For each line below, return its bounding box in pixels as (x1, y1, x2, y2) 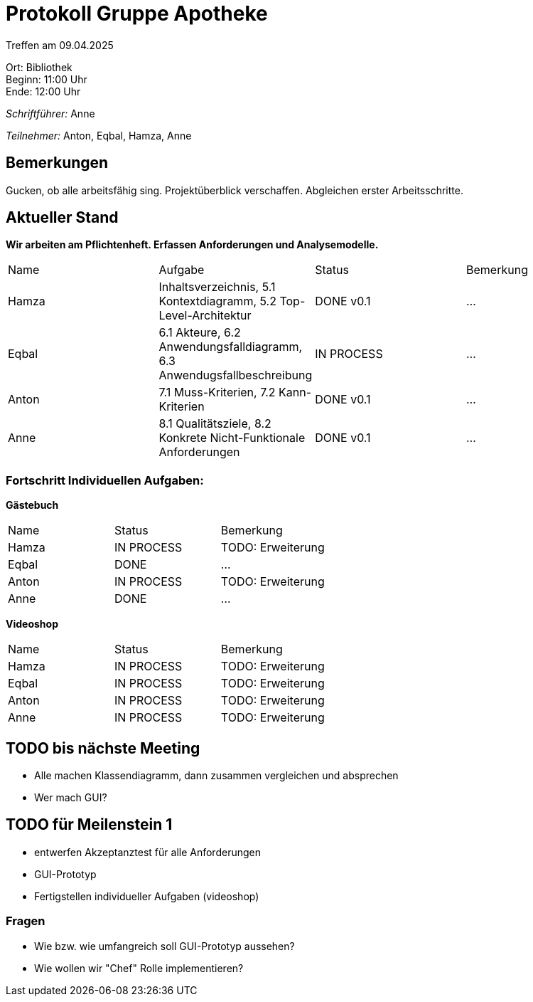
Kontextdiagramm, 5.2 (158, 294, 276, 309)
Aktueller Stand (6, 209, 119, 227)
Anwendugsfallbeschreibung (158, 368, 313, 383)
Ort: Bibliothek (6, 60, 72, 73)
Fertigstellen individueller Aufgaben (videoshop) (34, 890, 259, 902)
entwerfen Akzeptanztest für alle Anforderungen (34, 845, 261, 858)
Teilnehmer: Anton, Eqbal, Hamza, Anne (6, 129, 192, 142)
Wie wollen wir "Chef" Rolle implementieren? (34, 961, 244, 974)
